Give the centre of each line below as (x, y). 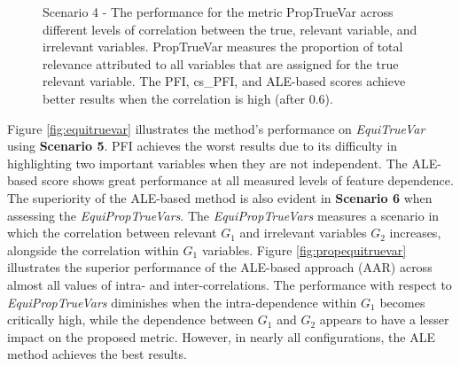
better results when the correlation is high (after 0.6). (188, 98)
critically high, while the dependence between (131, 319)
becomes (402, 302)
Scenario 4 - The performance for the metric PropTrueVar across (218, 12)
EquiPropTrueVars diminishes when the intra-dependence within (182, 302)
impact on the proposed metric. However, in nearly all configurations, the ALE (221, 336)
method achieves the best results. (97, 354)
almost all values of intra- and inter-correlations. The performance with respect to (230, 284)
